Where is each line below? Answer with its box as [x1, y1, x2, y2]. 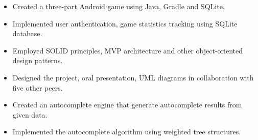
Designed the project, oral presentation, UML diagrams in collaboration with [12, 72, 254, 82]
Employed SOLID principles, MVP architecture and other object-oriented [12, 45, 243, 55]
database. [12, 28, 42, 39]
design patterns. [12, 55, 63, 66]
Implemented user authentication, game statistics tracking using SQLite [12, 18, 238, 29]
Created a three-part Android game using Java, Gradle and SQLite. [12, 1, 225, 11]
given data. [12, 109, 48, 120]
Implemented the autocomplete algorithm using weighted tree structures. [12, 126, 241, 137]
